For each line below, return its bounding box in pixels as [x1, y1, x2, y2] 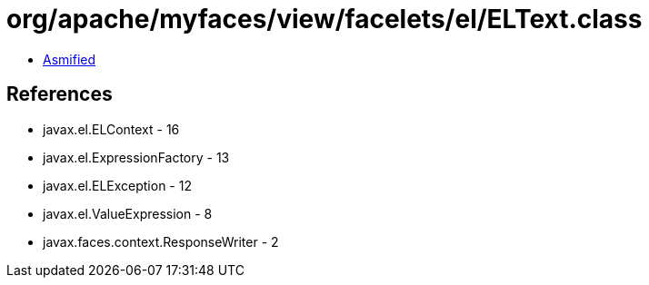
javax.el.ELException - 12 [43, 177, 192, 193]
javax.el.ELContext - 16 [43, 121, 180, 137]
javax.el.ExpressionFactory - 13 [43, 149, 230, 165]
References [6, 83, 113, 106]
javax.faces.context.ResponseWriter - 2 [43, 233, 279, 250]
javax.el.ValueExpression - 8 [43, 205, 213, 221]
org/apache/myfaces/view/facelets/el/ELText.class [6, 4, 643, 34]
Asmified [43, 51, 96, 67]
